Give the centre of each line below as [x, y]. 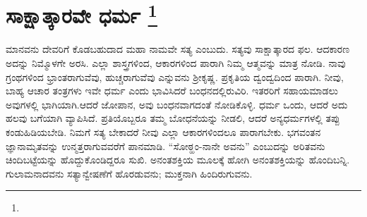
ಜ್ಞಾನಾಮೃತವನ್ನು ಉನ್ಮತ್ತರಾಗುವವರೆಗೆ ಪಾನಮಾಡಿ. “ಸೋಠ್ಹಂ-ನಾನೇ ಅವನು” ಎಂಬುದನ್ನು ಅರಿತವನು [166, 145]
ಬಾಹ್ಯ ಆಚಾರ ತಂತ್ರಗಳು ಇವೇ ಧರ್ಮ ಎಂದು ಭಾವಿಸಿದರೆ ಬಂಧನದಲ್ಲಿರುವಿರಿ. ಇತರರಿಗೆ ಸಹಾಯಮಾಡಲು [172, 91]
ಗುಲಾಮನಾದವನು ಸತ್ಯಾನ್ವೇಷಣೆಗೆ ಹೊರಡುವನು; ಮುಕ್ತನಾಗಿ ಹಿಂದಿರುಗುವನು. [129, 173]
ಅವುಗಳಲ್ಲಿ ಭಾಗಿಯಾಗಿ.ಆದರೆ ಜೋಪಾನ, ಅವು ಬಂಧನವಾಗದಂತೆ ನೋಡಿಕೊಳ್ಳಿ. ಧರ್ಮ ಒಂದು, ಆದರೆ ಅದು [177, 104]
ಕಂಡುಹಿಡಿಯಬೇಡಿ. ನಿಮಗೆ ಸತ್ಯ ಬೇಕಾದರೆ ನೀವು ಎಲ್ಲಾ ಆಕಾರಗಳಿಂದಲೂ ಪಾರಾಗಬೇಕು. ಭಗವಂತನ [163, 132]
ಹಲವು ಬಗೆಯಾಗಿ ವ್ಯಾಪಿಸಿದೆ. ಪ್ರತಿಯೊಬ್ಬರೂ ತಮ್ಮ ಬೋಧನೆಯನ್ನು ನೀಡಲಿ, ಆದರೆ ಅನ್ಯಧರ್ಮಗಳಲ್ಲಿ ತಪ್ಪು [173, 118]
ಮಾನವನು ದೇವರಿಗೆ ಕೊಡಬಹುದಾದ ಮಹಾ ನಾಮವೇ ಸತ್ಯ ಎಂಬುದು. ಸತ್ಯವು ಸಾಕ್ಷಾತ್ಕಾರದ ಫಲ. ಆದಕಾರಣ [178, 49]
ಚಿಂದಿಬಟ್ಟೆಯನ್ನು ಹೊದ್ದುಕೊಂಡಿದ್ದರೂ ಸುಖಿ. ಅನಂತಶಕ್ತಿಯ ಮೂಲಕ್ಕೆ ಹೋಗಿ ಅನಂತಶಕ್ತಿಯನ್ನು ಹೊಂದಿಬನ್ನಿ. [178, 160]
